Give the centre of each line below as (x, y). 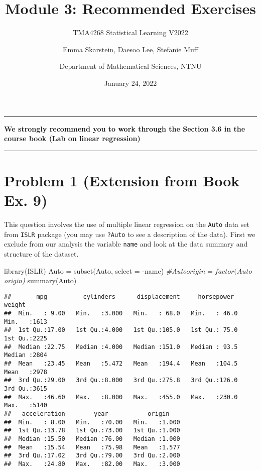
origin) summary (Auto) (40, 280)
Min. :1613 (26, 322)
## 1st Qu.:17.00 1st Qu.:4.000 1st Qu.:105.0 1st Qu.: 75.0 (121, 330)
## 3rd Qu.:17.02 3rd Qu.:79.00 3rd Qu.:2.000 (92, 456)
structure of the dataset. (41, 253)
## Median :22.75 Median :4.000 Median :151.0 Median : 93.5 (121, 347)
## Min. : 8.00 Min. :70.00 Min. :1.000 (92, 422)
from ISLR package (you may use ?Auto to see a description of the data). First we (130, 234)
